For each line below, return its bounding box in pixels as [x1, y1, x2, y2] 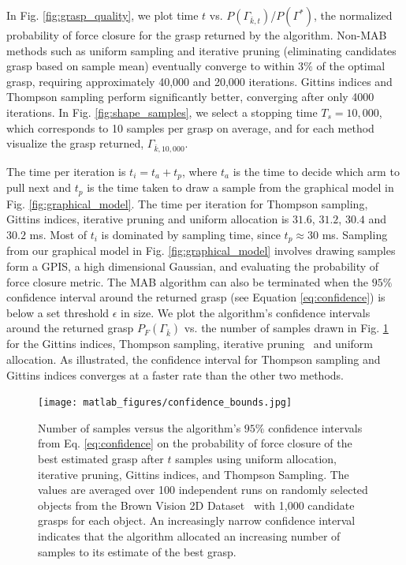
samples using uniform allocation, [175, 451, 337, 467]
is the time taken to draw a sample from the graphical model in [87, 179, 394, 196]
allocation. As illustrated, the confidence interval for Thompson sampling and [6, 351, 381, 368]
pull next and [6, 179, 72, 196]
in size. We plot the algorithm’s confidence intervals [121, 304, 371, 320]
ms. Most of [29, 226, 88, 242]
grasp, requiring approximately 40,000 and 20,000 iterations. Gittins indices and [6, 73, 393, 89]
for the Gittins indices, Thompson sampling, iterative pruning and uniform [6, 335, 373, 352]
